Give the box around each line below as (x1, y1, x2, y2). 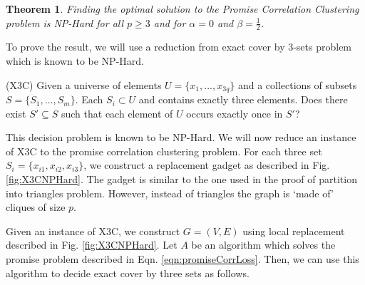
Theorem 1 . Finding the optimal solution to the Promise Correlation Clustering (6, 1, 359, 16)
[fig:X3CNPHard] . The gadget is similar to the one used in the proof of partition (6, 172, 357, 187)
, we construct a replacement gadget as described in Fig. (83, 157, 330, 172)
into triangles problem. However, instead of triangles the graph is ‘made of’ (6, 185, 334, 200)
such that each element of (61, 105, 173, 120)
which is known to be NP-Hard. (6, 53, 144, 68)
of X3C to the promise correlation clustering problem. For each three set (6, 143, 322, 158)
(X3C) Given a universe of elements (6, 77, 162, 92)
